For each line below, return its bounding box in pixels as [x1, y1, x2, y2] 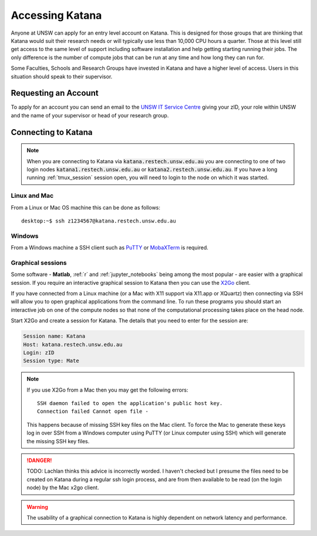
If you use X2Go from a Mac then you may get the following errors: [26, 386, 188, 393]
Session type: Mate [23, 358, 79, 364]
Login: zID [23, 349, 55, 356]
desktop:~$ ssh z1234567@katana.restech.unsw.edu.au [21, 217, 176, 224]
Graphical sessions [11, 258, 67, 267]
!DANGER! [26, 457, 52, 464]
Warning [26, 503, 48, 510]
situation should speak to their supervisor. [11, 73, 113, 80]
